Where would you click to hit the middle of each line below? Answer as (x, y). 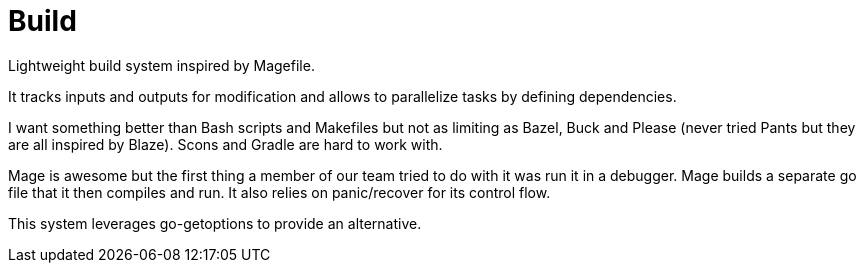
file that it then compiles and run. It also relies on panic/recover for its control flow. (279, 192)
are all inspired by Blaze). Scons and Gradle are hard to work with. (225, 144)
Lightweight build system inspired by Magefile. (161, 65)
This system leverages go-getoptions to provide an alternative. (215, 223)
